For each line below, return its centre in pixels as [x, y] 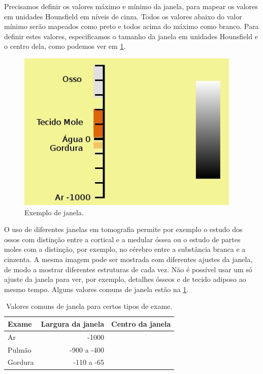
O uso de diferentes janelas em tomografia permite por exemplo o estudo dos [123, 229]
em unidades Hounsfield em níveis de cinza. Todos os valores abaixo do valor [123, 16]
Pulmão [20, 349]
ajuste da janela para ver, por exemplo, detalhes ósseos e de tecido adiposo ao [125, 279]
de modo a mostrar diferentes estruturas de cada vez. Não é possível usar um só [128, 269]
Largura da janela [73, 323]
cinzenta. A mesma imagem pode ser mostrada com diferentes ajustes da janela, [128, 259]
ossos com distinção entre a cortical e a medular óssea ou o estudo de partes [122, 239]
